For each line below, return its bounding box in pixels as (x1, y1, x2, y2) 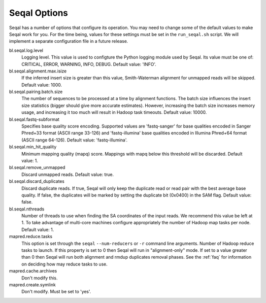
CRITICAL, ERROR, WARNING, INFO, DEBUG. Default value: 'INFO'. (21, 61, 157, 67)
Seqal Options (9, 7, 68, 18)
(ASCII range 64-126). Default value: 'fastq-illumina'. (21, 137, 128, 143)
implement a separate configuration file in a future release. (9, 38, 128, 44)
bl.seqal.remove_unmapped (9, 165, 66, 170)
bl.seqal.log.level (9, 47, 44, 53)
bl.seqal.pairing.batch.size (9, 89, 63, 95)
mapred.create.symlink (9, 282, 56, 288)
